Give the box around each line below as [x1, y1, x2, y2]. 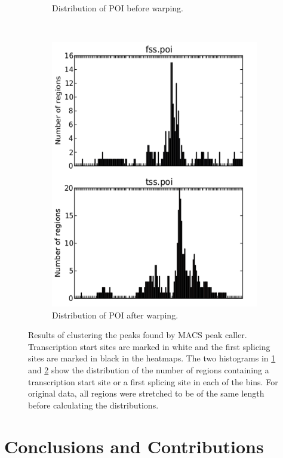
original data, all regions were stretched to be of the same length [28, 387, 264, 400]
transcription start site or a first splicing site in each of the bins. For [28, 375, 278, 388]
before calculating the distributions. [28, 398, 159, 411]
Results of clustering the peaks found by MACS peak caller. [28, 329, 247, 341]
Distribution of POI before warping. [52, 2, 183, 14]
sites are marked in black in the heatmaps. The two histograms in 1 [28, 352, 276, 364]
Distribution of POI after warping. [52, 308, 179, 321]
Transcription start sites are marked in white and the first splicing [28, 340, 270, 352]
